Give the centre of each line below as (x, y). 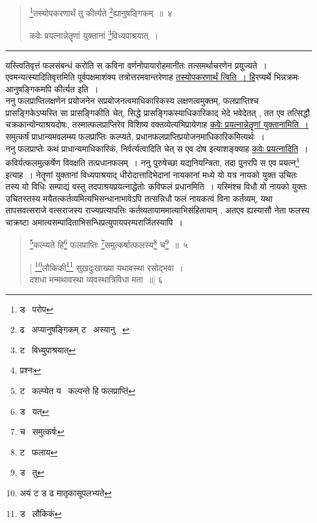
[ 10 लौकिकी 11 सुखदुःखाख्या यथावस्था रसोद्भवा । (106, 266)
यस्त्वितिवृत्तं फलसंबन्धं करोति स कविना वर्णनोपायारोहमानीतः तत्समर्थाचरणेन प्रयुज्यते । (137, 65)
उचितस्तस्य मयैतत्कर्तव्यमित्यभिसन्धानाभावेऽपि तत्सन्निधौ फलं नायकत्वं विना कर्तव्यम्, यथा (139, 198)
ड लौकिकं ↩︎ (41, 513)
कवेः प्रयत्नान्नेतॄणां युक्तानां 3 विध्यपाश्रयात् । (94, 34)
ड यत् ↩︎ (34, 411)
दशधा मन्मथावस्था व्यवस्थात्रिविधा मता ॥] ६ (96, 279)
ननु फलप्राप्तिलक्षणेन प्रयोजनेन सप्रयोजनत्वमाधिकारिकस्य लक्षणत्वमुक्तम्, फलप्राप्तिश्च (132, 101)
